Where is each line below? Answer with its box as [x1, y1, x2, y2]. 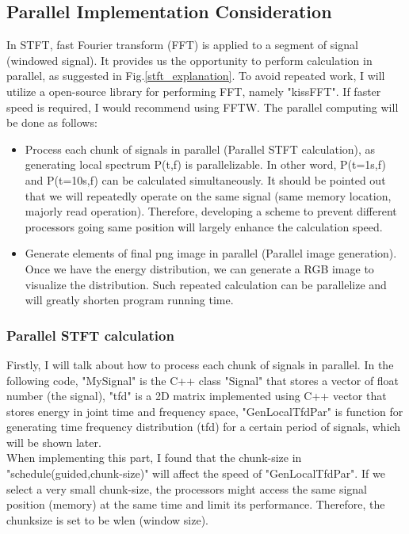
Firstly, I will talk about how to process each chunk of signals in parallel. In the [6, 356, 394, 372]
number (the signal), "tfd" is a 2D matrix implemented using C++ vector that [6, 387, 387, 404]
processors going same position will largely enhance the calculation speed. [25, 218, 383, 235]
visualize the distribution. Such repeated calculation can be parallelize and [25, 276, 387, 292]
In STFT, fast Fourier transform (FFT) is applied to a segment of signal [6, 36, 358, 53]
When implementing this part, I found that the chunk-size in [6, 449, 302, 466]
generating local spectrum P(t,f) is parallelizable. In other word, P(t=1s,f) [25, 156, 386, 173]
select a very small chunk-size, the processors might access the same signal [6, 480, 367, 497]
